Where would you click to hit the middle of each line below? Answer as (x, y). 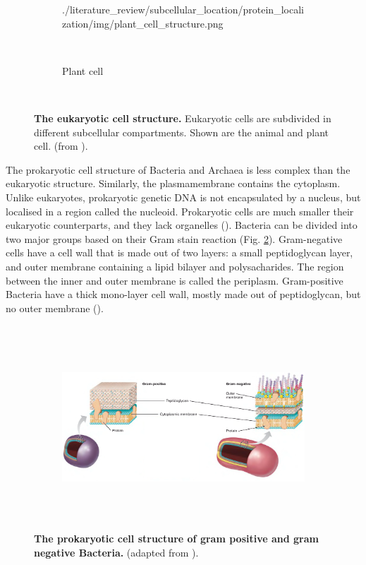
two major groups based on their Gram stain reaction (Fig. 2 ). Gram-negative (174, 238)
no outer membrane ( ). (55, 308)
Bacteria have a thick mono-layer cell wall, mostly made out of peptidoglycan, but (183, 294)
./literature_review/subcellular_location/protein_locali (183, 9)
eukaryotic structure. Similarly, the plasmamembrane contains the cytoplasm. (173, 183)
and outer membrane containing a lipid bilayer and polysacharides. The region (175, 266)
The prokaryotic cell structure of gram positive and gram (176, 539)
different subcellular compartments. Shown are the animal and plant (181, 132)
